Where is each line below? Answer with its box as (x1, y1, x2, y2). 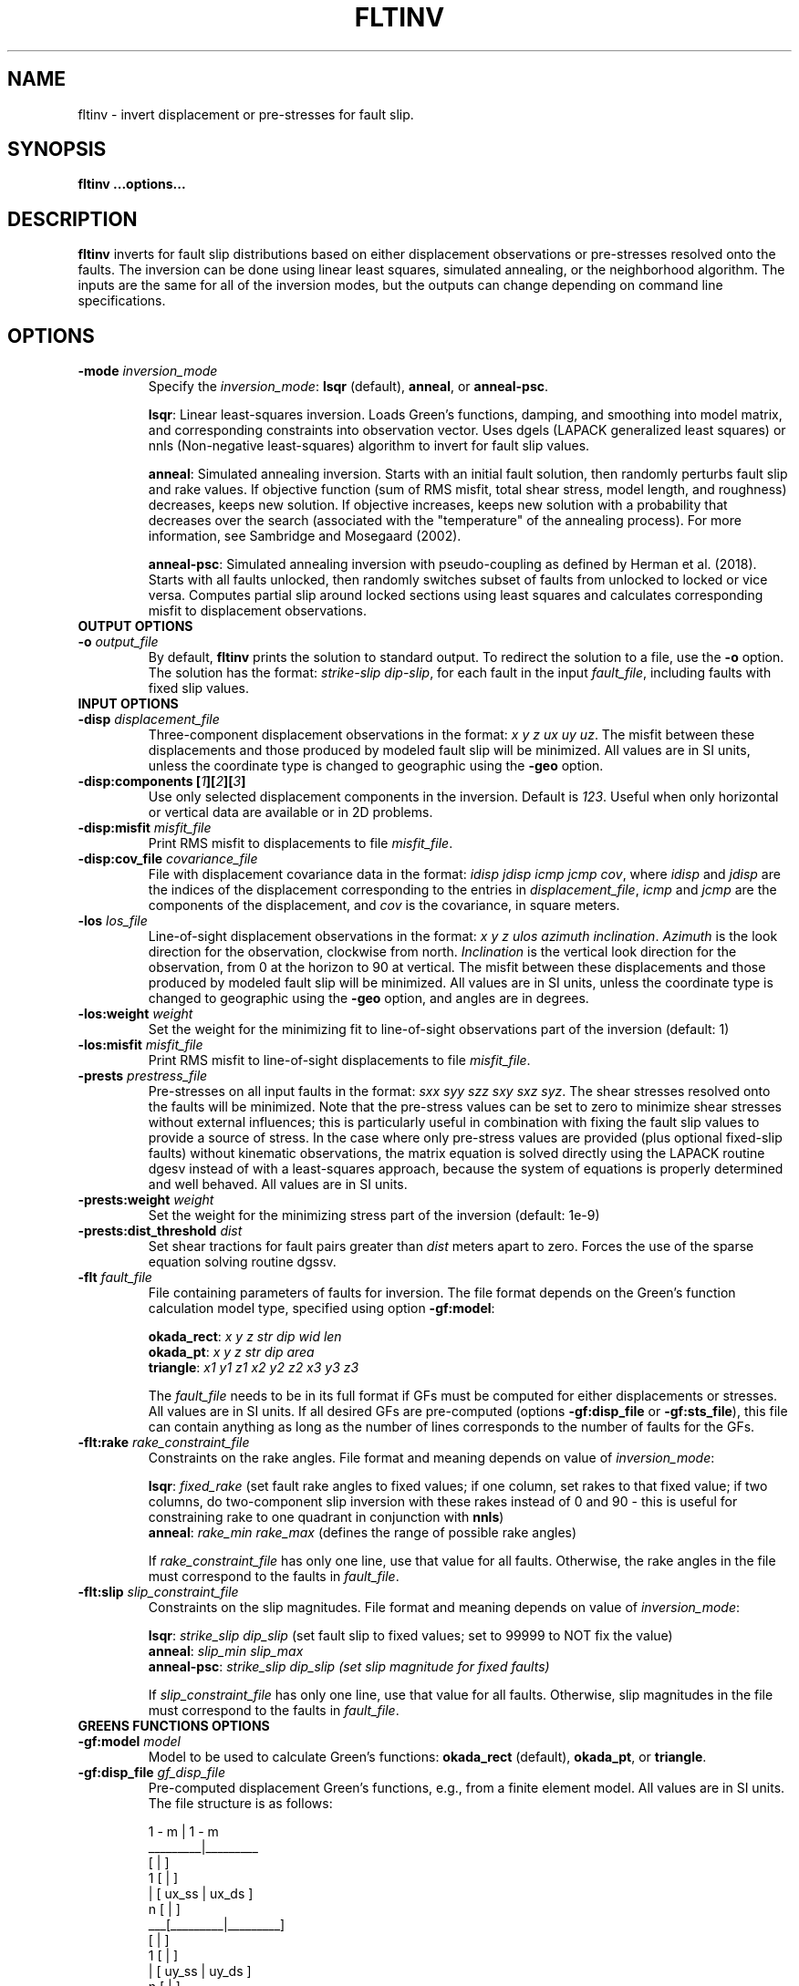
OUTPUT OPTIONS (78, 618, 193, 635)
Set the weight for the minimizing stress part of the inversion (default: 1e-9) (148, 1207, 600, 1224)
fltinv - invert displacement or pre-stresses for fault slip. (78, 106, 414, 122)
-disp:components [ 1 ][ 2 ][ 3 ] (78, 773, 246, 790)
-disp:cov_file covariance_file (78, 851, 258, 867)
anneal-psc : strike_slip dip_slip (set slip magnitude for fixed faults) (148, 1659, 550, 1675)
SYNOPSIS (7, 138, 107, 161)
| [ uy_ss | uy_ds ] (148, 1963, 252, 1980)
